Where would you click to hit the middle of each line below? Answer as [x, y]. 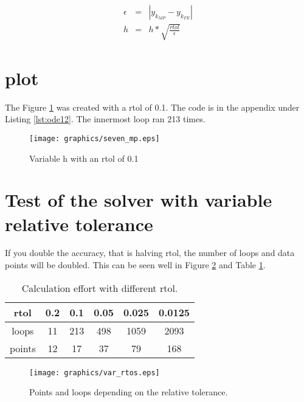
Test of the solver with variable [139, 200]
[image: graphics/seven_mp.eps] [95, 138]
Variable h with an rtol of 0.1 [84, 158]
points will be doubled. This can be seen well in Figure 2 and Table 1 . [135, 265]
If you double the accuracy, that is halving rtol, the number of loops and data [150, 253]
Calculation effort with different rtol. [100, 288]
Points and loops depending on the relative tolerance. [129, 392]
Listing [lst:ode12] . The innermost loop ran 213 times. [105, 119]
